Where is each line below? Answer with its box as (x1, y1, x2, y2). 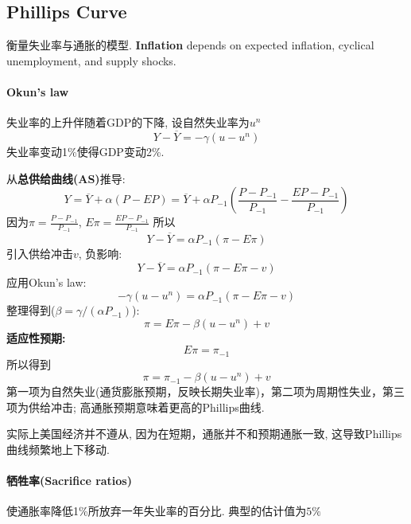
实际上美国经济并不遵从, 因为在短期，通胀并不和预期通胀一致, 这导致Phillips (6, 425, 402, 442)
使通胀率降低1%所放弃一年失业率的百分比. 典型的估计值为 (6, 502, 307, 519)
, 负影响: (78, 244, 122, 261)
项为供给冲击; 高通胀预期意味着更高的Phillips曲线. (6, 398, 265, 415)
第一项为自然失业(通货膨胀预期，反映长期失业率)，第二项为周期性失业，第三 (6, 383, 405, 400)
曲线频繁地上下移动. (6, 441, 110, 458)
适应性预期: (6, 329, 66, 346)
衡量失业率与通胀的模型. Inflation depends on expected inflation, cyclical (6, 37, 374, 53)
